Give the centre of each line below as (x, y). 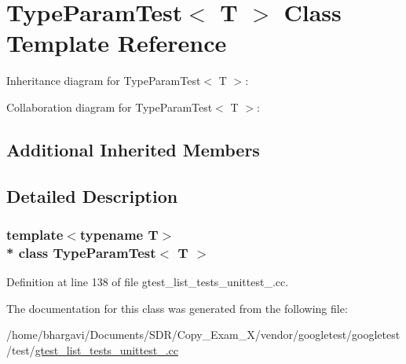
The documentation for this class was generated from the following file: (177, 308)
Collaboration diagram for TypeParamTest (110, 107)
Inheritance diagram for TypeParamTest (104, 81)
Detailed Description (92, 195)
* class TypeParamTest (81, 252)
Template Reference (117, 43)
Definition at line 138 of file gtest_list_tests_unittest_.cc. (148, 282)
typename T (119, 234)
